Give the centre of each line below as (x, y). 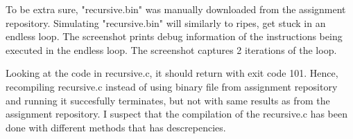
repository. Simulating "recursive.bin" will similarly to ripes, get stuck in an (166, 22)
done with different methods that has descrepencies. (116, 127)
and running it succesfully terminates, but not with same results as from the (168, 100)
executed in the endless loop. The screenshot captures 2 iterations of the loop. (171, 49)
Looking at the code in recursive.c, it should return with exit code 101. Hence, (172, 73)
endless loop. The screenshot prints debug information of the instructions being (174, 36)
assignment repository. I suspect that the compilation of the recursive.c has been (177, 114)
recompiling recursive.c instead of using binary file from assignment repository (172, 86)
